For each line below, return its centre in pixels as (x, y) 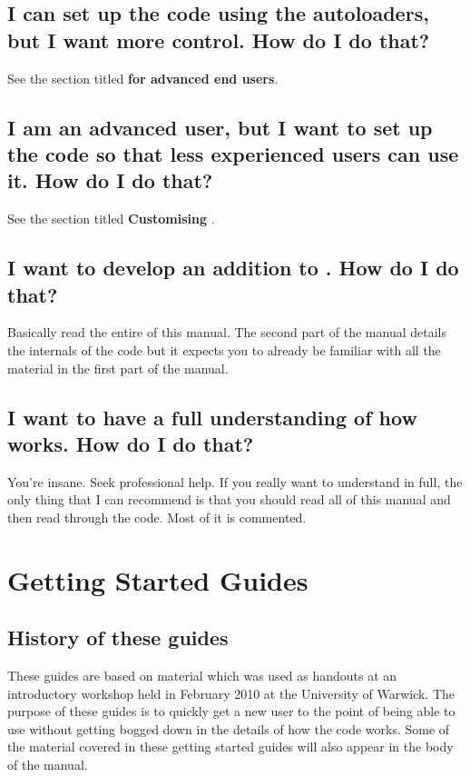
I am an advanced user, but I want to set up (220, 127)
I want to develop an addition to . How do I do (233, 268)
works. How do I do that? (131, 443)
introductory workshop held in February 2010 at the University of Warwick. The (231, 693)
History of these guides (118, 638)
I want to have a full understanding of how (212, 417)
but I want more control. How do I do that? (219, 40)
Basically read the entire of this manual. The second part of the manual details (227, 332)
